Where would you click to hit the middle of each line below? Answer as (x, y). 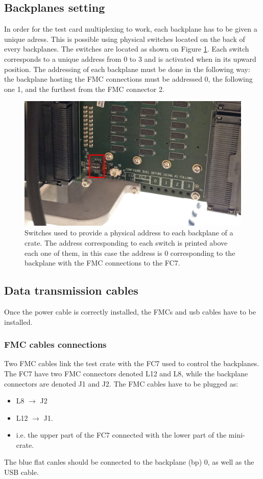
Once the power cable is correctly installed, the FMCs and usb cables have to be (130, 311)
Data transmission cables (71, 290)
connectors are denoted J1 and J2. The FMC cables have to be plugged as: (121, 383)
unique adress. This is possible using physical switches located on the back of (125, 39)
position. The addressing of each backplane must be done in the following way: (127, 69)
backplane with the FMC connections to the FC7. (102, 263)
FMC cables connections (55, 344)
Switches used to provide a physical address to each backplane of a (129, 233)
